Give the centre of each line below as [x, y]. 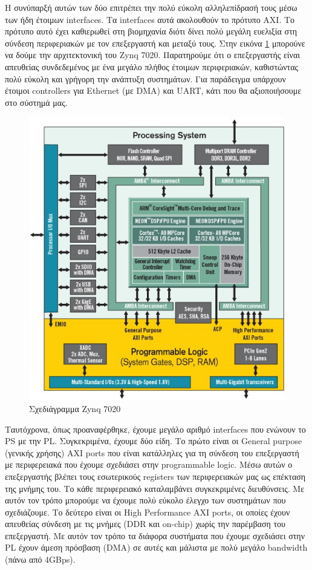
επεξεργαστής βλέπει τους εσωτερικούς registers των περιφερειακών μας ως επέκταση [155, 476]
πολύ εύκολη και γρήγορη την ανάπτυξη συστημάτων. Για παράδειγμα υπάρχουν [145, 78]
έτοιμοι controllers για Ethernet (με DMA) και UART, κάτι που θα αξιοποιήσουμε [153, 90]
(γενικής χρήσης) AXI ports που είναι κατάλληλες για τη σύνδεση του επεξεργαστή [152, 452]
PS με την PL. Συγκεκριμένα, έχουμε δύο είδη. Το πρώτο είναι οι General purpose [154, 441]
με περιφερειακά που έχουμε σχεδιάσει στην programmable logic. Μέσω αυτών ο [149, 464]
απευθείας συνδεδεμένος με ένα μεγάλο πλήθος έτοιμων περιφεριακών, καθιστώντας [152, 66]
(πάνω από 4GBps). [40, 559]
